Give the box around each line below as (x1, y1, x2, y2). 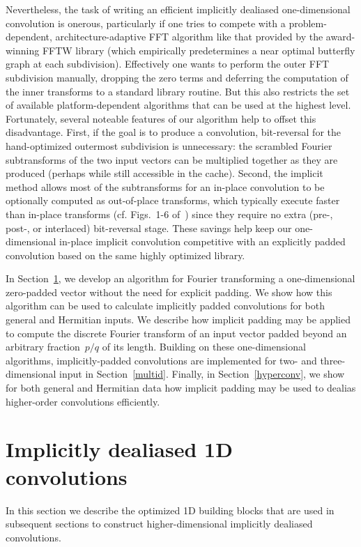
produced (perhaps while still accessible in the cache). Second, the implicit (6, 166, 323, 180)
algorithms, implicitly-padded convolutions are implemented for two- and (6, 353, 317, 367)
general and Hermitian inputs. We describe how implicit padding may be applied (6, 312, 351, 327)
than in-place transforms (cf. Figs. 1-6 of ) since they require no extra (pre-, (6, 206, 333, 221)
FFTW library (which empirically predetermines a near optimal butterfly (42, 43, 355, 57)
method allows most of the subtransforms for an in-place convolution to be (6, 179, 325, 194)
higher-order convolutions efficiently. (6, 394, 160, 408)
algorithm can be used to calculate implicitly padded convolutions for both (6, 298, 325, 313)
